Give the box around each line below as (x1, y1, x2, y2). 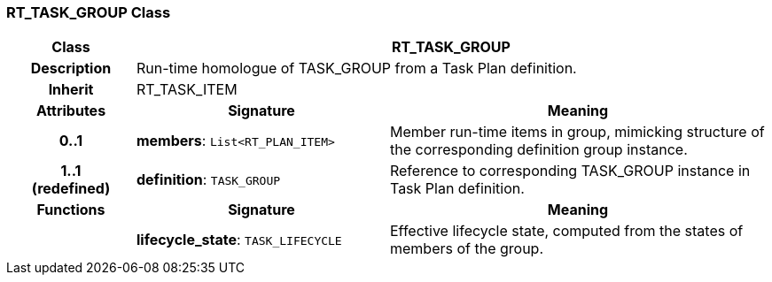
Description (30, 59, 112, 78)
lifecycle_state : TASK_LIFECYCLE (136, 231, 342, 249)
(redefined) (31, 179, 111, 198)
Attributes (35, 102, 106, 120)
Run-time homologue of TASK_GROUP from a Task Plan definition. (136, 59, 577, 78)
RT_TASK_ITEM (136, 80, 238, 99)
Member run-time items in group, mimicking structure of (389, 123, 765, 141)
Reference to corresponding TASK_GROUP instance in (389, 162, 751, 180)
